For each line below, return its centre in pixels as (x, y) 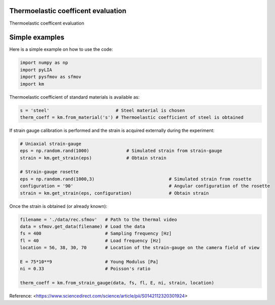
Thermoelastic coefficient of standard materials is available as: (74, 97)
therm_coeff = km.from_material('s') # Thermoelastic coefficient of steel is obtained (132, 117)
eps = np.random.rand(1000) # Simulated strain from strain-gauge (121, 151)
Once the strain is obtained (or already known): (58, 206)
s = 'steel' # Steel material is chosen (102, 110)
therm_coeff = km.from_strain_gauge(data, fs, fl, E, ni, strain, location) (117, 283)
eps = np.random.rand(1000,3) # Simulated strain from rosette (136, 179)
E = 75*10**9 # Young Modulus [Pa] (89, 261)
